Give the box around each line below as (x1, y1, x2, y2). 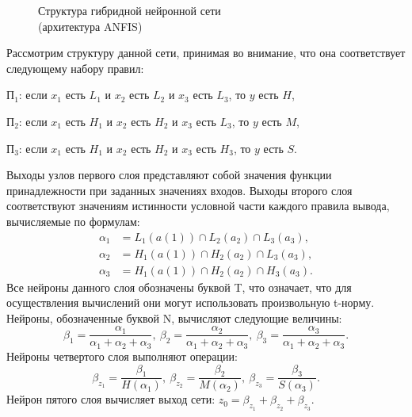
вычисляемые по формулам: (6, 212, 140, 229)
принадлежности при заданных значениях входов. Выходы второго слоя (6, 182, 353, 198)
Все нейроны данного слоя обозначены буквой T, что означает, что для (6, 278, 352, 295)
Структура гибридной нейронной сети (38, 2, 221, 18)
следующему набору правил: (6, 59, 144, 76)
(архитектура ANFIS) (38, 17, 143, 34)
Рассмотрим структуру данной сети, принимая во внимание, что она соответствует (6, 44, 406, 61)
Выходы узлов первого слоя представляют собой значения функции (6, 166, 332, 183)
